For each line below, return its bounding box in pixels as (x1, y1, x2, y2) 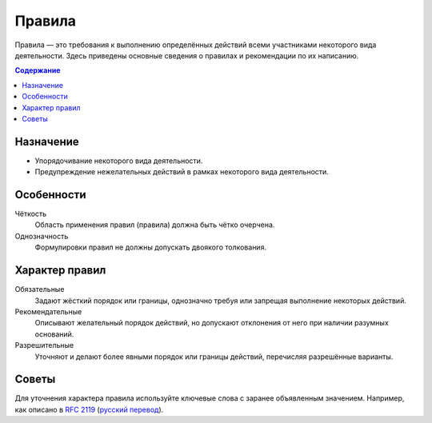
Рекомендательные (14, 306, 82, 316)
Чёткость (14, 209, 47, 219)
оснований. (34, 329, 74, 339)
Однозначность (14, 231, 69, 241)
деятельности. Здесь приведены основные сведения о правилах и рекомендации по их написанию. (14, 50, 359, 60)
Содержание (14, 66, 61, 75)
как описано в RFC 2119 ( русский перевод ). (14, 405, 164, 414)
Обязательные (14, 285, 65, 294)
